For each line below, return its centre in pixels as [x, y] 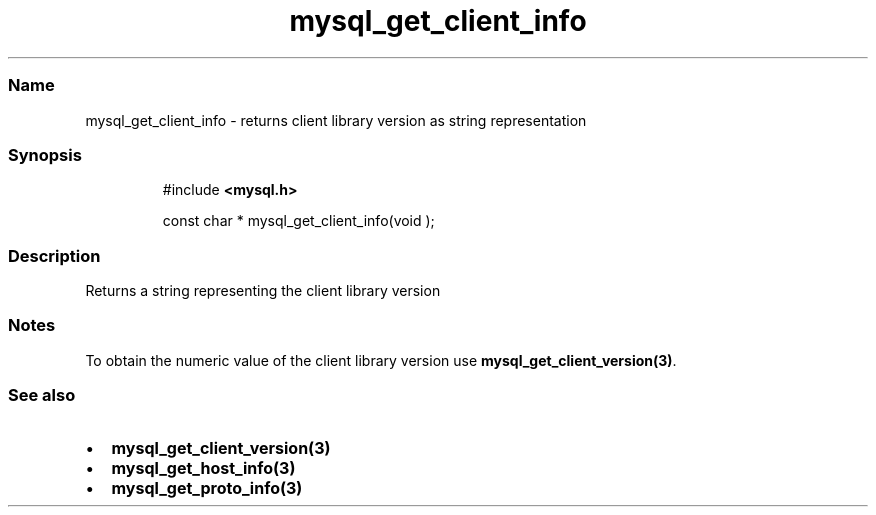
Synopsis [45, 154]
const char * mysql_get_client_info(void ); [298, 221]
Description [54, 255]
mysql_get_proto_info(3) [207, 487]
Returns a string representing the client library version [263, 290]
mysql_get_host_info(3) [203, 467]
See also [42, 395]
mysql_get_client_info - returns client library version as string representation [336, 120]
